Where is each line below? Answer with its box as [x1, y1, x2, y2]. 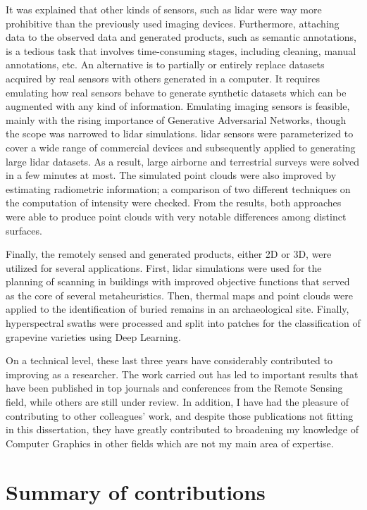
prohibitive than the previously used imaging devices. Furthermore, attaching [6, 15, 340, 30]
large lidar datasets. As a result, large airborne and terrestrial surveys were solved [6, 154, 359, 168]
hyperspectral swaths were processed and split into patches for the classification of [6, 316, 361, 330]
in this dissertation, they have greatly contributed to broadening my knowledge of [6, 422, 359, 437]
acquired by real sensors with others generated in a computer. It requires [6, 70, 320, 85]
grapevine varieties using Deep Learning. [6, 329, 181, 344]
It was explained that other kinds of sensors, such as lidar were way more [6, 2, 322, 16]
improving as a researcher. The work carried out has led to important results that [6, 366, 359, 381]
